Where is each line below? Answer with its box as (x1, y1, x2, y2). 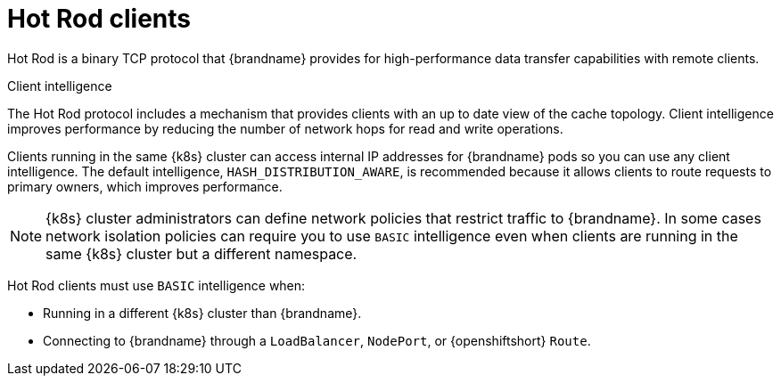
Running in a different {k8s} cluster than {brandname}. (43, 305, 362, 321)
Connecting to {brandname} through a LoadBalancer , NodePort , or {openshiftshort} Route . (43, 332, 591, 348)
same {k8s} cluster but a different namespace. (45, 244, 358, 263)
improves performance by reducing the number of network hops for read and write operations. (7, 120, 563, 136)
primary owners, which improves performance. (7, 178, 283, 194)
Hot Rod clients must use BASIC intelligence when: (7, 277, 306, 293)
